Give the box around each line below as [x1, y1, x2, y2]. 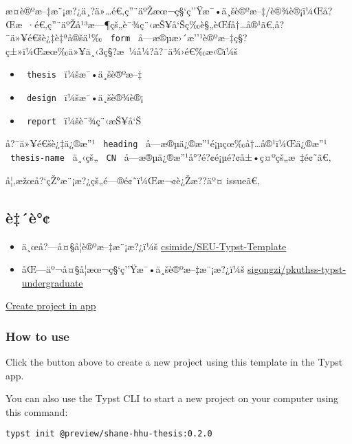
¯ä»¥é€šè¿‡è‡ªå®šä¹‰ [5, 30, 102, 45]
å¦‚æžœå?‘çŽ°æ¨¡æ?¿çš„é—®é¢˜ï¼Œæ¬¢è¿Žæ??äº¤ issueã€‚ [5, 173, 260, 187]
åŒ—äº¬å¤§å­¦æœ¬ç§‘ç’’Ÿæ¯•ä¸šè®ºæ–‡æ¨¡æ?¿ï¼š [21, 262, 245, 276]
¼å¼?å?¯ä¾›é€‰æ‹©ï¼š [129, 43, 238, 58]
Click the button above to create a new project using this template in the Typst [5, 355, 343, 369]
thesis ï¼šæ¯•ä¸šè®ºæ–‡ [26, 67, 142, 81]
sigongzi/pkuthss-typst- [247, 262, 346, 276]
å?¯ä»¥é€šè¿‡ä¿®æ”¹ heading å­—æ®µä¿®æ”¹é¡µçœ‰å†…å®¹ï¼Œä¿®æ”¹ [5, 136, 327, 151]
